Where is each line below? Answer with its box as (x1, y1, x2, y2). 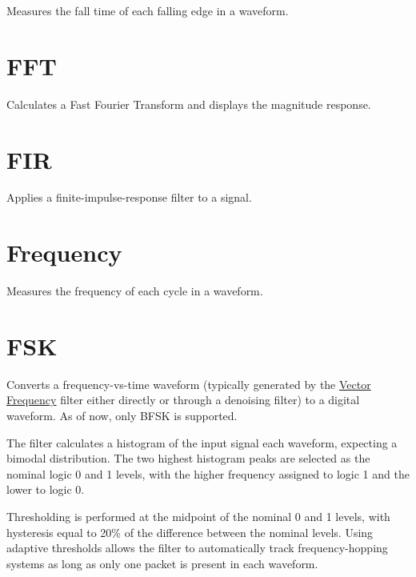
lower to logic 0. (6, 481, 85, 498)
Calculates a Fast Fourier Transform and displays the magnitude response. (6, 95, 371, 112)
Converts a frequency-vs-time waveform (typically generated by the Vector (6, 375, 371, 392)
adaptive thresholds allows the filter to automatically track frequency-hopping (6, 539, 388, 556)
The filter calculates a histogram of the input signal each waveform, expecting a (6, 434, 398, 451)
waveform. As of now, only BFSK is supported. (6, 407, 238, 424)
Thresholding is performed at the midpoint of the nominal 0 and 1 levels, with (6, 508, 390, 525)
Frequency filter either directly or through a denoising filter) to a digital (6, 391, 360, 408)
